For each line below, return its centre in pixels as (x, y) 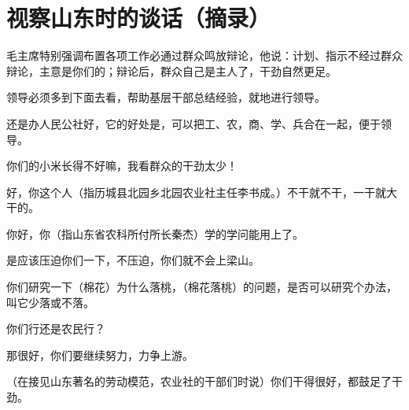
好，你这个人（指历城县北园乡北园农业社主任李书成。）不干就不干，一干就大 (202, 192)
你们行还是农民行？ (56, 329)
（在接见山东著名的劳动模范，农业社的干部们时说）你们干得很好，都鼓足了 (199, 381)
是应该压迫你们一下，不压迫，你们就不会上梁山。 (133, 260)
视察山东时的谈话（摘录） (139, 18)
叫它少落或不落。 (50, 302)
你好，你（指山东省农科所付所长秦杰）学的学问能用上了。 (155, 233)
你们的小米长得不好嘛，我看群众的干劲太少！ (122, 166)
